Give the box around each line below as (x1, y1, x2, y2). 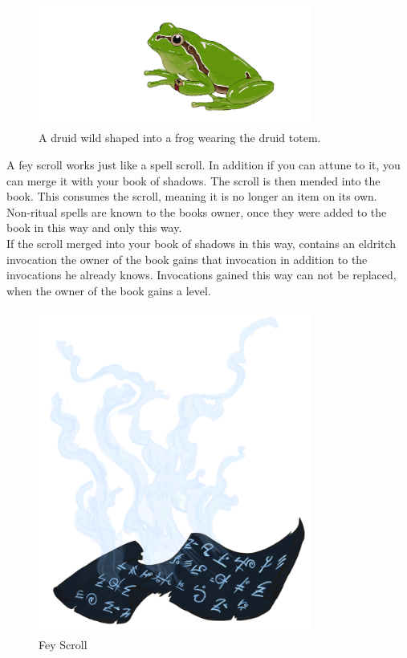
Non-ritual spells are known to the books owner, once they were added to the (6, 203, 387, 220)
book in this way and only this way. (6, 219, 182, 236)
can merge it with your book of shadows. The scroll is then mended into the (6, 172, 381, 189)
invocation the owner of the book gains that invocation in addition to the (6, 250, 368, 267)
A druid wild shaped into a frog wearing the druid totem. (39, 129, 321, 146)
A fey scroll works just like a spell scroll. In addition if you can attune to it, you (6, 156, 401, 173)
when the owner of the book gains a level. (6, 282, 211, 299)
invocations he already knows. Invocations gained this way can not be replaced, (6, 266, 397, 283)
